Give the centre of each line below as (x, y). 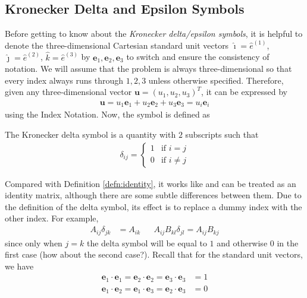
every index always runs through (64, 80)
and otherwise (242, 242)
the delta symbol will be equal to (147, 242)
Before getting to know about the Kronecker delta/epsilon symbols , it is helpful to (154, 34)
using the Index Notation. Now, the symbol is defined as (107, 114)
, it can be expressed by (244, 92)
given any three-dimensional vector (68, 92)
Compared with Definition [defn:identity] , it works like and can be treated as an (151, 183)
